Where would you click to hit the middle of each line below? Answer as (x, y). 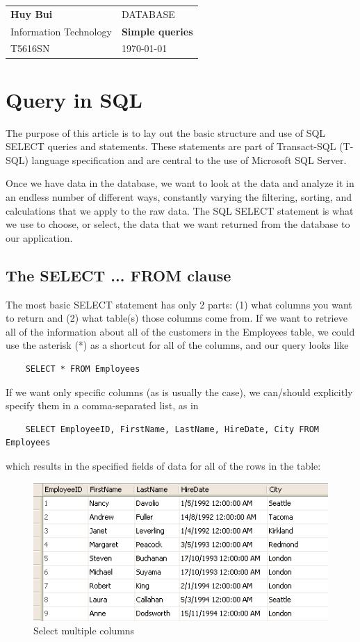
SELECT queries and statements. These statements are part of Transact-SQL (171, 146)
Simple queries (157, 31)
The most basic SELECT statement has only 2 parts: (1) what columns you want (179, 304)
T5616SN (30, 48)
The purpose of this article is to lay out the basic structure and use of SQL (166, 132)
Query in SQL (74, 99)
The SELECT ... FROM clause (118, 275)
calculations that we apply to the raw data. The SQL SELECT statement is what (180, 210)
